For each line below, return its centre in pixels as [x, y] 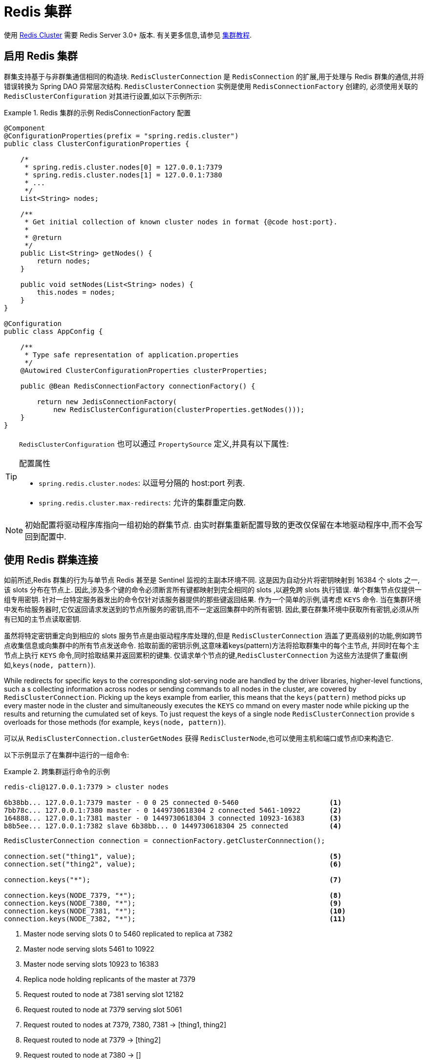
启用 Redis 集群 [41, 56]
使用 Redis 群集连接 [51, 560]
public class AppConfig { [53, 331]
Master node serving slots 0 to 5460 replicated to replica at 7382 [128, 934]
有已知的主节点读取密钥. [43, 619]
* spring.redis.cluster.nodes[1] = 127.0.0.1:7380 [123, 175]
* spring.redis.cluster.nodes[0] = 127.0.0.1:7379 [123, 167]
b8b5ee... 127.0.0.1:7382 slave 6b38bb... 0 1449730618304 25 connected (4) [173, 826]
